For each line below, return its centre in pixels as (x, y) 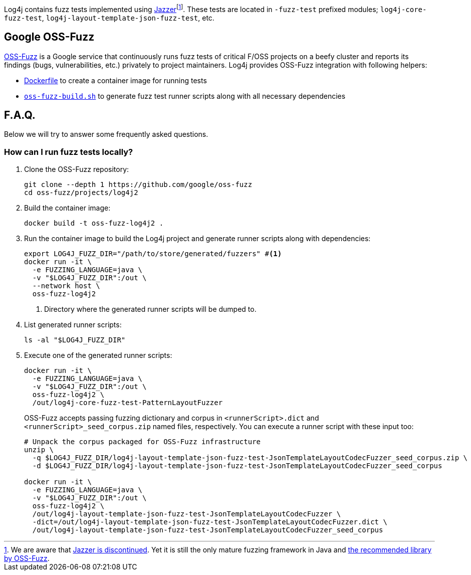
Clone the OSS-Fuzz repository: (77, 169)
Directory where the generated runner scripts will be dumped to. (150, 309)
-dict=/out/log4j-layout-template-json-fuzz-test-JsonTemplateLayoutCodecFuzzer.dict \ (210, 522)
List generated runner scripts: (73, 325)
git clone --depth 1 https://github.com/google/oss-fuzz (138, 185)
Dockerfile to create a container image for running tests (115, 80)
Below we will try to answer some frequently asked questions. (106, 134)
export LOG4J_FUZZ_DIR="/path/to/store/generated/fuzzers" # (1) (153, 254)
